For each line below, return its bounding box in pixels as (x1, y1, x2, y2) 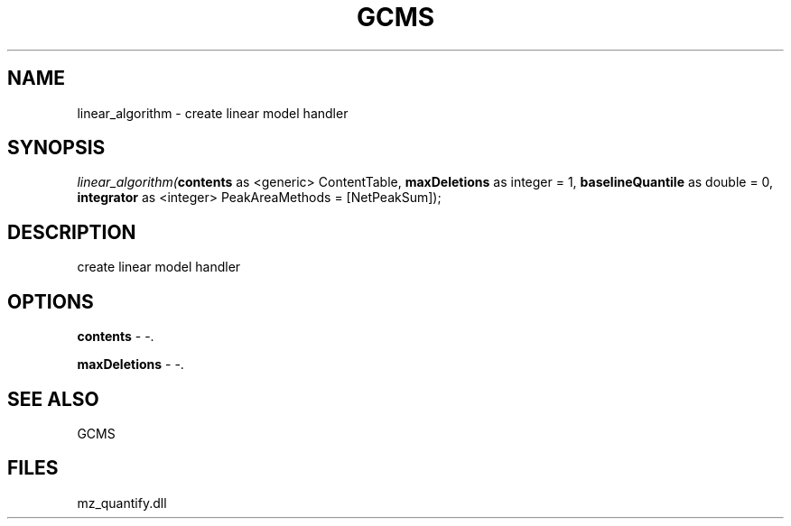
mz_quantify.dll (77, 494, 167, 511)
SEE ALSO (7, 387, 99, 411)
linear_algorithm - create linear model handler (77, 105, 349, 121)
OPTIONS (7, 290, 94, 313)
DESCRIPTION (7, 220, 136, 244)
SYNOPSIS (7, 136, 106, 160)
